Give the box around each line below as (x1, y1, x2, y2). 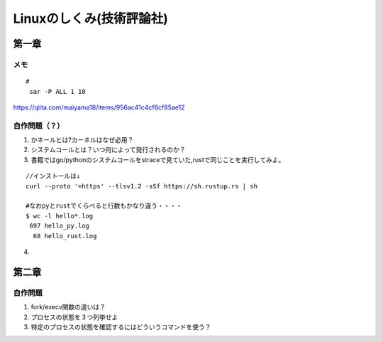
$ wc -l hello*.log (26, 212, 94, 220)
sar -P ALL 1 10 (29, 87, 86, 95)
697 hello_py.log (29, 222, 90, 230)
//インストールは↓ (26, 172, 81, 181)
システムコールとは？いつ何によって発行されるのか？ (30, 146, 186, 154)
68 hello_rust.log (33, 232, 97, 240)
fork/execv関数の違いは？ (30, 303, 106, 311)
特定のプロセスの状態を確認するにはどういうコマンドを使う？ (30, 322, 211, 331)
